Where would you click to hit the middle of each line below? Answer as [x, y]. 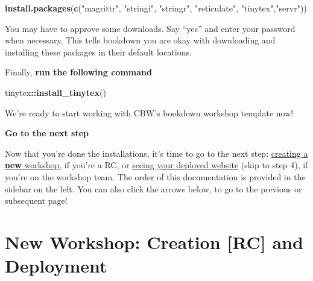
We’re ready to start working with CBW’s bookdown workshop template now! [149, 112]
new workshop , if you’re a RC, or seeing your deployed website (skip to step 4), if [156, 165]
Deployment [56, 266]
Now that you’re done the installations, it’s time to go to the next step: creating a [156, 153]
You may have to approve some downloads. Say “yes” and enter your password [150, 28]
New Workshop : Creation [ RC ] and [154, 242]
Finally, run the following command [78, 72]
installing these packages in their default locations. [98, 52]
